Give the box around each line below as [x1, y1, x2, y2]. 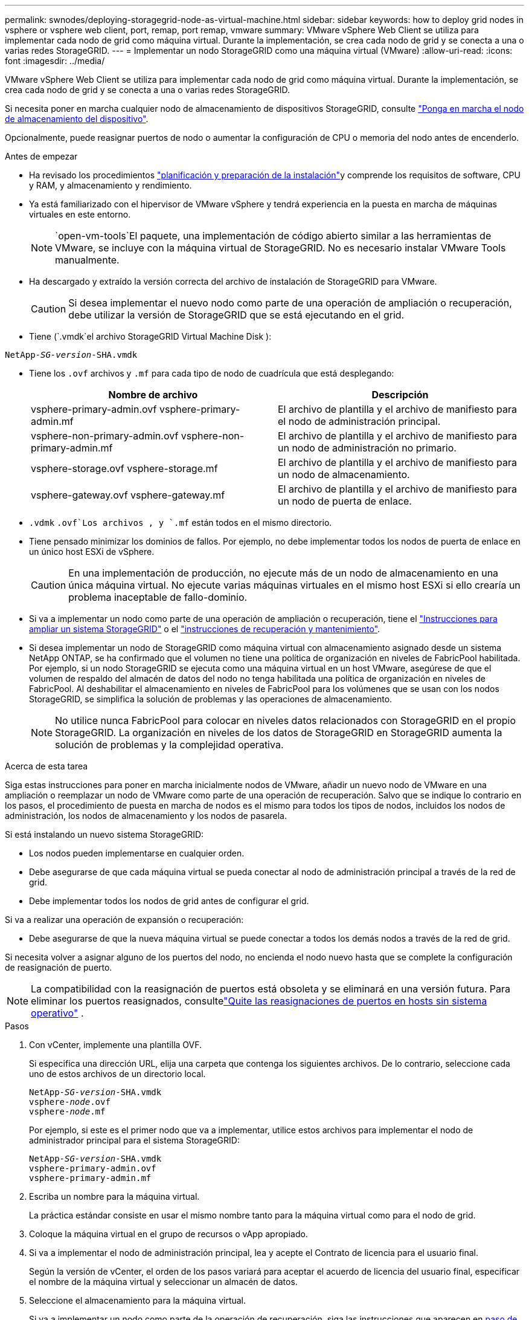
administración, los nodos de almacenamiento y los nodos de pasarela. [5, 810, 287, 821]
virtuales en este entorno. [29, 209, 131, 219]
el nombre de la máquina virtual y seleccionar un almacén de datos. [29, 1276, 298, 1287]
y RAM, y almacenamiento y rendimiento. [29, 180, 192, 190]
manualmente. [55, 254, 120, 266]
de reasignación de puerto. [5, 962, 112, 972]
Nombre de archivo [108, 389, 198, 401]
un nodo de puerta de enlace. [278, 495, 412, 507]
